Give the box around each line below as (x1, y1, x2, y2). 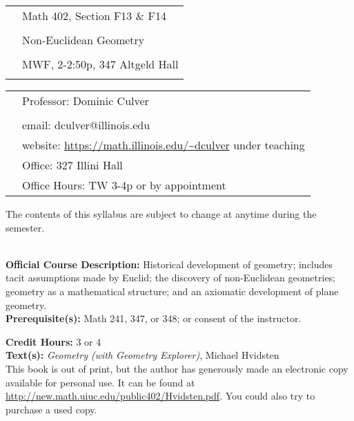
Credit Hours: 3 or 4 (6, 334, 101, 348)
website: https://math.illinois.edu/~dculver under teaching (22, 137, 305, 153)
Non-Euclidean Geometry (22, 32, 145, 48)
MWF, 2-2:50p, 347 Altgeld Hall (22, 56, 179, 72)
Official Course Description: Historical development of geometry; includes (6, 256, 333, 271)
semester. (6, 220, 45, 234)
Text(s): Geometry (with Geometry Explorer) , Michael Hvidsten (6, 348, 279, 362)
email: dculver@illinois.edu (22, 117, 150, 133)
